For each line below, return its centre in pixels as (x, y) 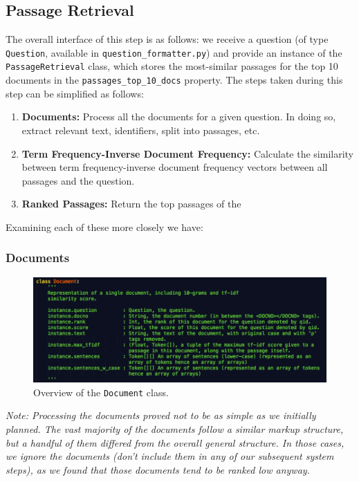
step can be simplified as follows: (75, 93)
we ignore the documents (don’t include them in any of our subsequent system (170, 456)
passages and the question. (78, 180)
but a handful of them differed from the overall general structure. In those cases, (175, 442)
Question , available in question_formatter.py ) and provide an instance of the (174, 52)
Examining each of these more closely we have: (104, 226)
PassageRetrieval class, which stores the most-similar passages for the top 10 (172, 66)
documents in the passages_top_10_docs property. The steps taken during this (174, 80)
